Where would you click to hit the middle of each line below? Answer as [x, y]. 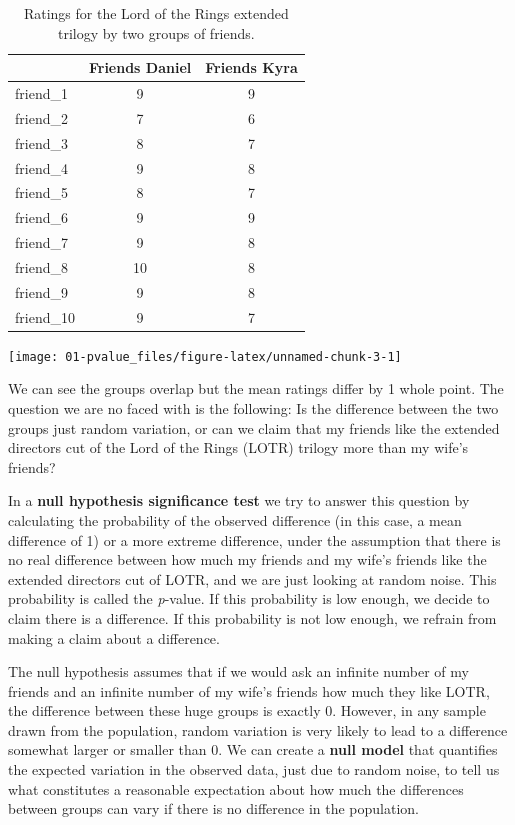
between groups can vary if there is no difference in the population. [213, 808]
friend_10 [45, 316]
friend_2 [41, 117]
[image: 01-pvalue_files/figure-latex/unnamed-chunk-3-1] [205, 356]
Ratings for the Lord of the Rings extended [156, 13]
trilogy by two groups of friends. [156, 32]
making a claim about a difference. [114, 637]
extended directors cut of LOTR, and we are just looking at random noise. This [252, 578]
